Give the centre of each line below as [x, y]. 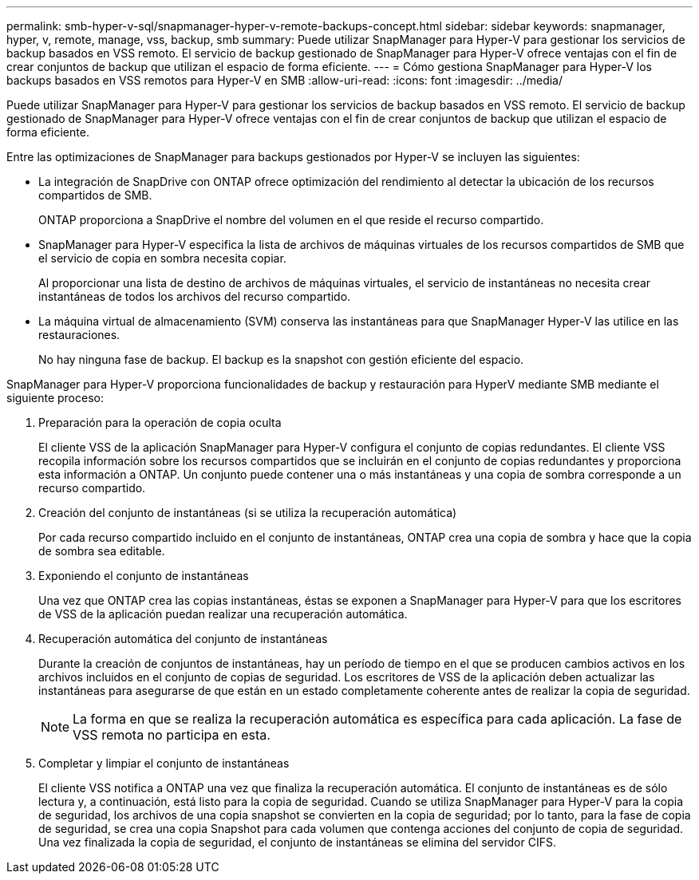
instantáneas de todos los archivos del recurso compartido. [195, 296]
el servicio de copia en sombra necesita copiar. [162, 258]
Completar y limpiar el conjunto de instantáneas [164, 763]
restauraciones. [79, 335]
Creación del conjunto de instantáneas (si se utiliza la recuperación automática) [248, 513]
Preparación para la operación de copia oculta [160, 422]
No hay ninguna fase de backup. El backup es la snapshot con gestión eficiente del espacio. [281, 359]
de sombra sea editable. [102, 551]
